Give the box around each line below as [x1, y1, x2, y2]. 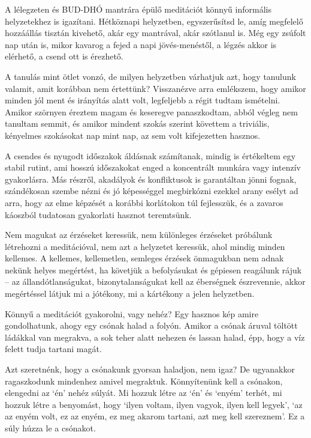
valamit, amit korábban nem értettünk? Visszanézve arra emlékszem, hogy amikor [5, 82, 306, 94]
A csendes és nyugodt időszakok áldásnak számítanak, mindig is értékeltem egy [5, 149, 296, 162]
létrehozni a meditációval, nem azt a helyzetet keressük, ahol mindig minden [5, 240, 285, 252]
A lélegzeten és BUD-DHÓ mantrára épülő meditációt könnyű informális [5, 3, 271, 15]
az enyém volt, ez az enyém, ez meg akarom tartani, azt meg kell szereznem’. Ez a [5, 410, 305, 422]
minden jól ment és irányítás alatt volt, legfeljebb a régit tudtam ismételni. [5, 94, 280, 106]
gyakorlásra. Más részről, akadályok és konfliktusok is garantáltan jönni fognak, [5, 172, 297, 185]
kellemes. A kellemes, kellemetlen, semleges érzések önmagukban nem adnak [5, 252, 284, 264]
